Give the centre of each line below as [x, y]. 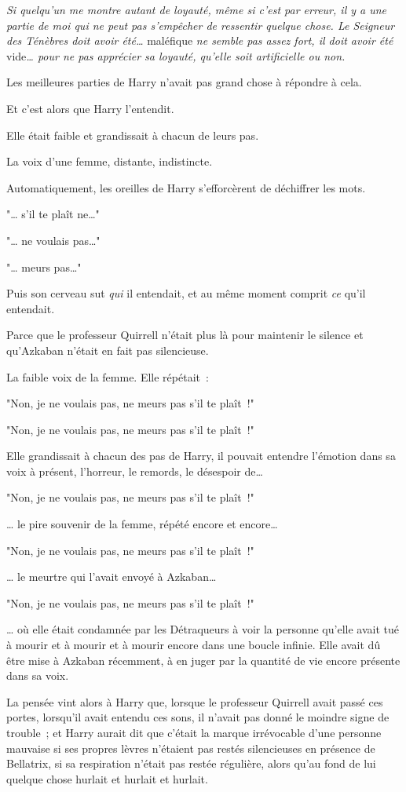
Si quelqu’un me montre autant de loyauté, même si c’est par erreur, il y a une [197, 9]
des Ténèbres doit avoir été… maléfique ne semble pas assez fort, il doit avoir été [200, 40]
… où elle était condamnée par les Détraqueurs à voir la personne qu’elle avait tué [203, 629]
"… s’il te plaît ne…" [53, 214]
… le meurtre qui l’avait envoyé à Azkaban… [112, 577]
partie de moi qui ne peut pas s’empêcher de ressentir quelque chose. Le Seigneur [201, 25]
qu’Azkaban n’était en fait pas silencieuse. [108, 350]
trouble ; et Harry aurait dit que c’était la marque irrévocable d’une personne [194, 732]
